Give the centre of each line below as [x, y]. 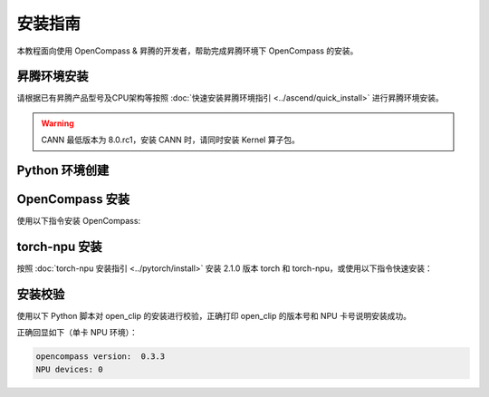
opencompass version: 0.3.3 [101, 357]
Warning [58, 123]
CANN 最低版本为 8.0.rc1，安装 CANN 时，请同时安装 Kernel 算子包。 [171, 140]
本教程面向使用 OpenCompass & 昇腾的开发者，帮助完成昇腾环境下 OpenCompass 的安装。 [187, 51]
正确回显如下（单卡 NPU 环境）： [77, 333]
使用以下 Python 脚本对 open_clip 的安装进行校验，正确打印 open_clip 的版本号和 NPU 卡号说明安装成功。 [214, 315]
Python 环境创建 [63, 171]
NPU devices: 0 [69, 369]
